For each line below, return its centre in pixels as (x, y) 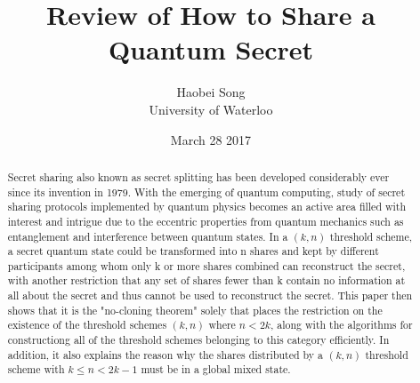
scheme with (36, 369)
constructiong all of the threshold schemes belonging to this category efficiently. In (198, 340)
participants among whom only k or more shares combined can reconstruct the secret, (206, 265)
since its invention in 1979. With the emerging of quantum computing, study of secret (206, 191)
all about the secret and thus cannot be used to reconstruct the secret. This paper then (210, 295)
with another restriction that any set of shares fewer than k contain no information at (206, 280)
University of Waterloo (211, 109)
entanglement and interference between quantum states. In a (148, 236)
